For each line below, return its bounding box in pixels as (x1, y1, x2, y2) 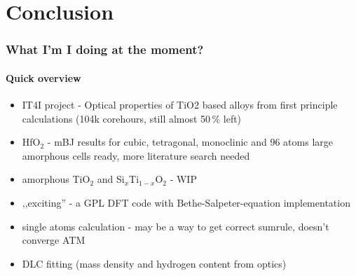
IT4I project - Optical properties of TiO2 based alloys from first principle (22, 97, 338, 112)
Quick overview (6, 70, 81, 85)
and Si (97, 172, 125, 186)
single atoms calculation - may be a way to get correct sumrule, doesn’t (22, 219, 329, 233)
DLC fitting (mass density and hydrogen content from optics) (22, 256, 287, 270)
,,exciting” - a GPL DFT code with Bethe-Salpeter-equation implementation (22, 195, 350, 209)
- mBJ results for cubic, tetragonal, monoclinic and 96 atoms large (47, 134, 333, 149)
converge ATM (22, 233, 85, 247)
